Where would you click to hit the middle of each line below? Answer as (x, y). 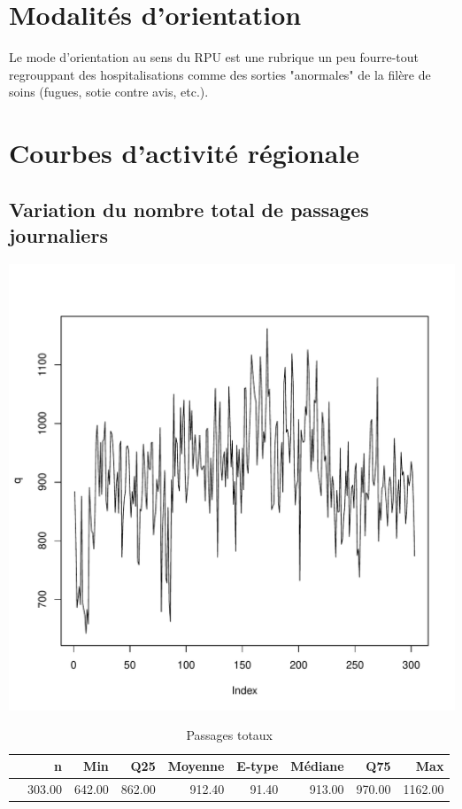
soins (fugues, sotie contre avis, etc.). (109, 92)
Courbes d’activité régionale (185, 153)
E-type (258, 766)
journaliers (58, 235)
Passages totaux (230, 735)
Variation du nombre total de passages (189, 209)
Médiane (317, 766)
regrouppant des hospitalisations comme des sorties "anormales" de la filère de (220, 74)
